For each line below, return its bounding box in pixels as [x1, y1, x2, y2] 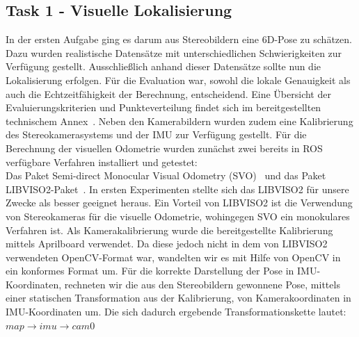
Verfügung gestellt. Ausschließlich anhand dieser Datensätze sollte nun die [6, 59, 321, 74]
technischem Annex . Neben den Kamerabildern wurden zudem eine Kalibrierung [6, 113, 353, 128]
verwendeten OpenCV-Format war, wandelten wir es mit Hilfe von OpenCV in [6, 249, 341, 264]
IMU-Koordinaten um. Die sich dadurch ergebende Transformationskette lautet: [6, 304, 346, 319]
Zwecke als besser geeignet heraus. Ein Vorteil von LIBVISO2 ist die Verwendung [6, 195, 353, 210]
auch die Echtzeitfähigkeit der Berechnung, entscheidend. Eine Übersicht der [6, 86, 331, 101]
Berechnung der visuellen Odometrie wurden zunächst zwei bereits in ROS [6, 140, 323, 155]
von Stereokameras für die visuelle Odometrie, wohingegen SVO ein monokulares [6, 208, 350, 223]
